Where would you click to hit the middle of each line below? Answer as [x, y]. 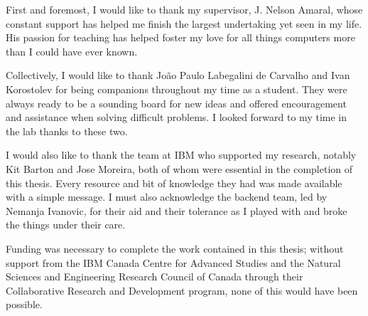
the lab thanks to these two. [67, 131]
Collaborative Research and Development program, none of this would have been [182, 290]
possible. [24, 304]
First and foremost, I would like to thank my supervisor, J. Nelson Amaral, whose [184, 9]
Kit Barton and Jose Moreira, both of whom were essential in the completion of [179, 168]
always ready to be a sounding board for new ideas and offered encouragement [176, 103]
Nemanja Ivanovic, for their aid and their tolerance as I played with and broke [177, 210]
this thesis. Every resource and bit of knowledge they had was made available [174, 183]
